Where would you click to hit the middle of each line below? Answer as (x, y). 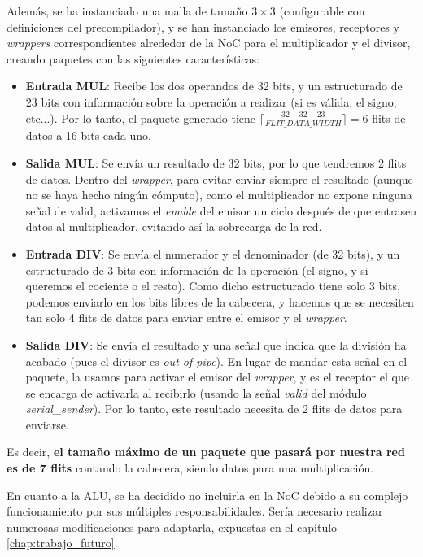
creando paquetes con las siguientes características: (133, 58)
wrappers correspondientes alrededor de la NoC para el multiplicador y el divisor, (209, 43)
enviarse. (47, 424)
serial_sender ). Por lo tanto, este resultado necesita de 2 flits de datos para (214, 409)
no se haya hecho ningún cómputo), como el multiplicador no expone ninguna (219, 195)
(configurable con (322, 11)
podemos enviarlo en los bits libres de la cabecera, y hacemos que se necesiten (220, 301)
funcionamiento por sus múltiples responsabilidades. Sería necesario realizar (195, 511)
